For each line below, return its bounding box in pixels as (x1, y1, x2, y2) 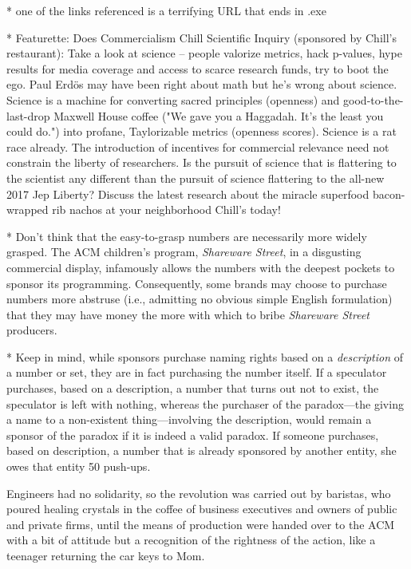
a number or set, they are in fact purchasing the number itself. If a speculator (6, 364, 387, 381)
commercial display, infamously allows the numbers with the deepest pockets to (6, 259, 395, 275)
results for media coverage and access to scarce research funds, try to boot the (6, 60, 389, 77)
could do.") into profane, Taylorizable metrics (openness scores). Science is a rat (6, 123, 397, 140)
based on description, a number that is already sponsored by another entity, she (6, 442, 397, 459)
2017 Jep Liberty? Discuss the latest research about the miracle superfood (6, 185, 370, 202)
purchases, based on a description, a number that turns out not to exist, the (6, 380, 379, 397)
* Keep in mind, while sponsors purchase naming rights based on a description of (6, 348, 404, 365)
